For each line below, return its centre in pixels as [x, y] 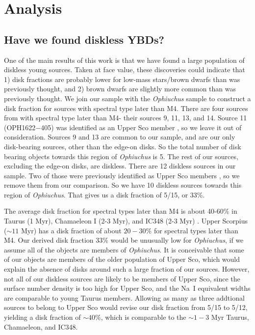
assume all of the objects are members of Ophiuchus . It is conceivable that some [124, 249]
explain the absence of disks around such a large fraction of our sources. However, [127, 269]
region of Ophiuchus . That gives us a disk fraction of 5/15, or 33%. [104, 194]
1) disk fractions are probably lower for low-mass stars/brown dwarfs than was [122, 79]
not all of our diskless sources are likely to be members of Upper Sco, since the [122, 278]
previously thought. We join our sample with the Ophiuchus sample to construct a [127, 98]
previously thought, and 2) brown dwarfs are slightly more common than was [120, 89]
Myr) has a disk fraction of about [71, 230]
